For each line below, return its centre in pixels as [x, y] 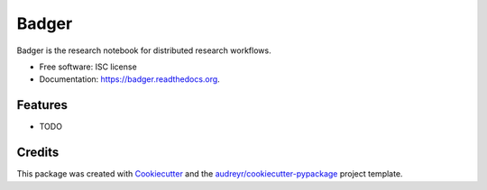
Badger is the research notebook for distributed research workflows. [144, 50]
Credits [38, 153]
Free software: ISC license [88, 67]
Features [42, 105]
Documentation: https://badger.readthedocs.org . [129, 79]
